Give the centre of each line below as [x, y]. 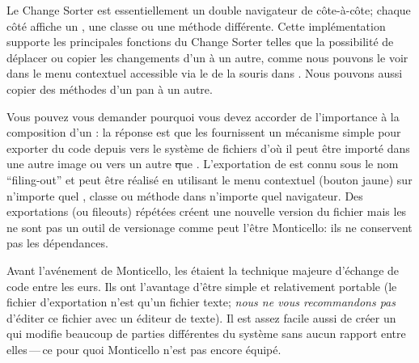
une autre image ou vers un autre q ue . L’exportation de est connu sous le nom [203, 164]
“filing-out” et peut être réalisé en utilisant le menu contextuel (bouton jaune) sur [209, 179]
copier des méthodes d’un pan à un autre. [110, 89]
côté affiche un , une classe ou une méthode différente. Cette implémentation [196, 25]
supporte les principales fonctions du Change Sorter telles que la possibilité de [200, 42]
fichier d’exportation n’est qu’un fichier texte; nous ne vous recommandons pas [201, 302]
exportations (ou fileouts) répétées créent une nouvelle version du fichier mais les [207, 211]
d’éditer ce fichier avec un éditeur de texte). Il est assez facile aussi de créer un [201, 317]
